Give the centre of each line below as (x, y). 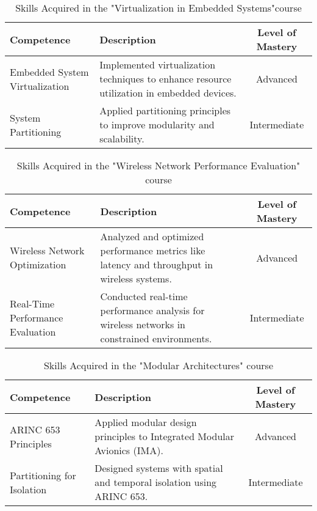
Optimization (38, 264)
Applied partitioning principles (165, 110)
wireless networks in (143, 324)
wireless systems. (136, 278)
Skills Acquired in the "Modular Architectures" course (158, 365)
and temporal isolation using (156, 482)
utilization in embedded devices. (168, 93)
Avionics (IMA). (129, 450)
